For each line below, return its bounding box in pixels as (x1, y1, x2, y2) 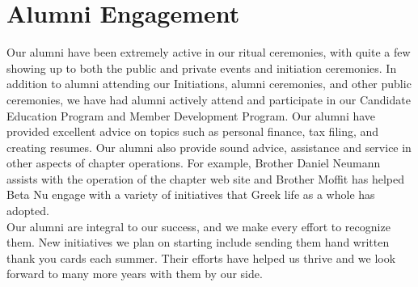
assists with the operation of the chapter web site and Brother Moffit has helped (6, 170, 404, 187)
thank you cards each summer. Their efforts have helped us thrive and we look (6, 249, 396, 266)
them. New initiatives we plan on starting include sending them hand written (6, 234, 390, 251)
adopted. (6, 202, 49, 219)
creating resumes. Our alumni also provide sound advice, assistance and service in (6, 138, 412, 155)
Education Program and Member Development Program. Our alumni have (6, 107, 376, 124)
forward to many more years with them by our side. (6, 265, 263, 282)
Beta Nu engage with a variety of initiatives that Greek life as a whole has (6, 186, 375, 203)
